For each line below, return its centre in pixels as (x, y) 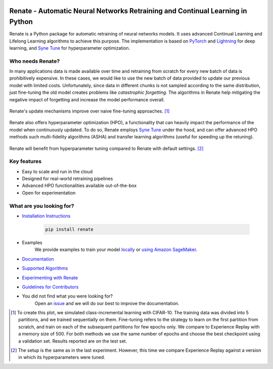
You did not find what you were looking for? (67, 296)
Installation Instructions (46, 216)
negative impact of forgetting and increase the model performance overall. (87, 99)
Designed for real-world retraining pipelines (67, 179)
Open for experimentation (49, 193)
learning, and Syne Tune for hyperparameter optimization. (70, 48)
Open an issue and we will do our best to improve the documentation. (107, 303)
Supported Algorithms (45, 268)
